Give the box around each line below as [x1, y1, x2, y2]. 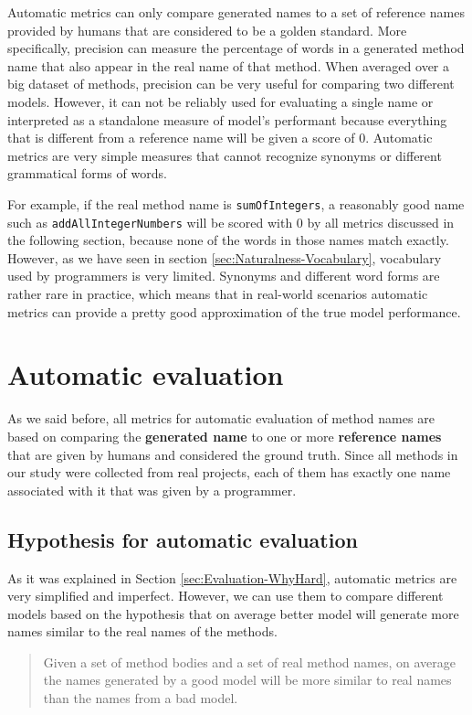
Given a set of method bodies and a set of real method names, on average [43, 652, 456, 671]
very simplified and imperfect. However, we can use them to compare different [7, 586, 444, 605]
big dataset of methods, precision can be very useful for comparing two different [7, 74, 455, 93]
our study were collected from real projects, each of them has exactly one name [7, 463, 451, 482]
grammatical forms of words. [7, 164, 167, 183]
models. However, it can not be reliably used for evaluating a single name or [7, 91, 434, 111]
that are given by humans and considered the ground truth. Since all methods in [7, 444, 458, 464]
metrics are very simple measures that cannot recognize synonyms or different [7, 145, 442, 165]
